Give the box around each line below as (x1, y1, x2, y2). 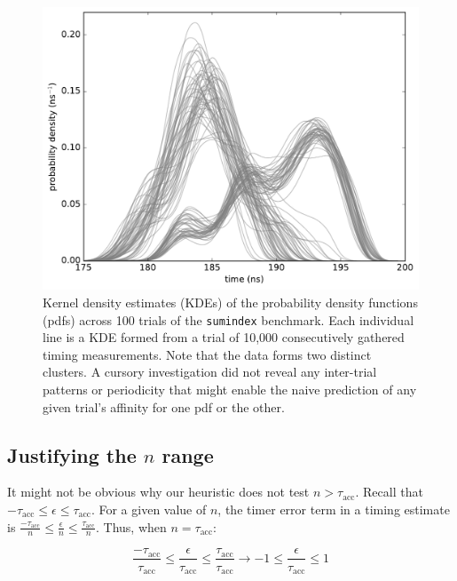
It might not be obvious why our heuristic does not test (7, 482, 310, 501)
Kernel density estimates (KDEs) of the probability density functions (43, 293, 418, 311)
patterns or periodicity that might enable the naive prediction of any (43, 380, 417, 399)
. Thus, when (96, 517, 167, 536)
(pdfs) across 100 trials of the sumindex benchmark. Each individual (43, 310, 414, 329)
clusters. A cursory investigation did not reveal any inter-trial (43, 362, 377, 381)
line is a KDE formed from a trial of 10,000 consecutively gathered (43, 328, 405, 346)
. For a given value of (91, 500, 207, 519)
